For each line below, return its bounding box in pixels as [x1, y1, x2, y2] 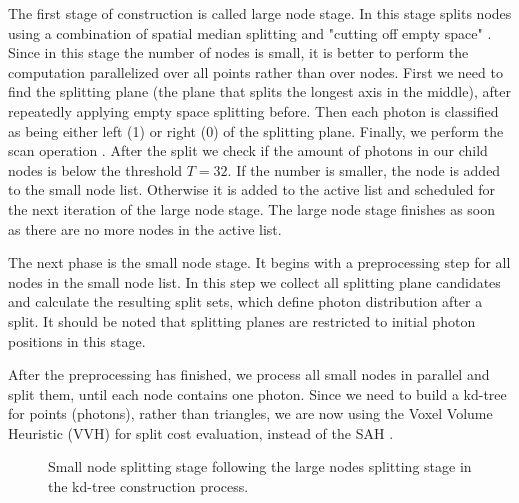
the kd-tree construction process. [48, 476, 249, 497]
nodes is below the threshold [8, 159, 183, 180]
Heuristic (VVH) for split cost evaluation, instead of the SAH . [8, 422, 394, 443]
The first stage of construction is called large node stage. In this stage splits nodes [8, 3, 512, 23]
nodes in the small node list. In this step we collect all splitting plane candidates [8, 271, 501, 292]
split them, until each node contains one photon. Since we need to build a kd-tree [8, 383, 507, 404]
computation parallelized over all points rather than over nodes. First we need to [8, 61, 503, 82]
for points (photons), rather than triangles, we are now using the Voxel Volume [8, 403, 493, 424]
